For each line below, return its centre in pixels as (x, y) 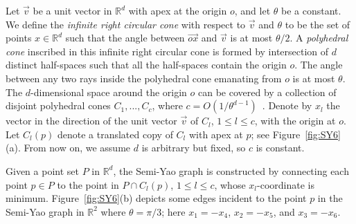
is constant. (280, 148)
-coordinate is (286, 184)
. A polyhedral (319, 38)
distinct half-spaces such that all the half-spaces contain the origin (146, 65)
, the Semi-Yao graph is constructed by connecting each (231, 170)
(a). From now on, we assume (68, 148)
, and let (252, 10)
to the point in (88, 184)
